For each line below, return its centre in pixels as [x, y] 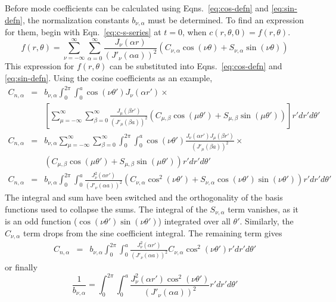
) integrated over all [194, 221]
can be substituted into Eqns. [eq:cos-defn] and [196, 66]
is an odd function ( [41, 221]
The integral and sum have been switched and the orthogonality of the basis [144, 197]
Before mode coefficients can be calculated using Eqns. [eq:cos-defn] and [137, 8]
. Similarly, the [267, 221]
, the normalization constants [76, 19]
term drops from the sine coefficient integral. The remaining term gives [153, 233]
